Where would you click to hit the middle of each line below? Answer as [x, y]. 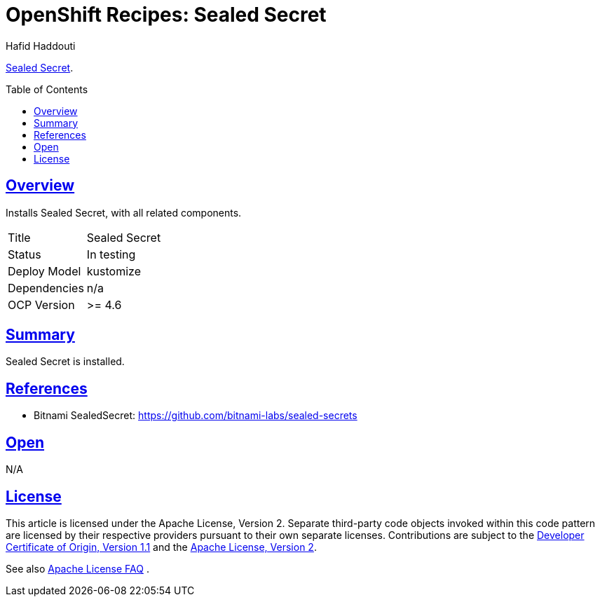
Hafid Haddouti [41, 46]
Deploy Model [45, 271]
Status [25, 254]
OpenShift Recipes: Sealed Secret [166, 15]
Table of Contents [47, 89]
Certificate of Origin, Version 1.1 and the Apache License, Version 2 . [161, 547]
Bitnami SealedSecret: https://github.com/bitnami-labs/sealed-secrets [196, 416]
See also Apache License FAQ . [77, 568]
